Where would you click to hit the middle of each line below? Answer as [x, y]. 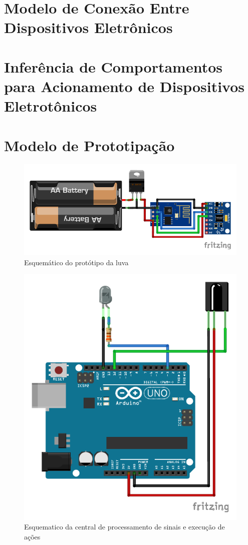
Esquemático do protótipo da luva [76, 262]
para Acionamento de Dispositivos [125, 86]
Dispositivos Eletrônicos [88, 27]
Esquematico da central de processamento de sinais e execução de [125, 527]
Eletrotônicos [51, 106]
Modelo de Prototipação [89, 145]
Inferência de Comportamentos [113, 66]
